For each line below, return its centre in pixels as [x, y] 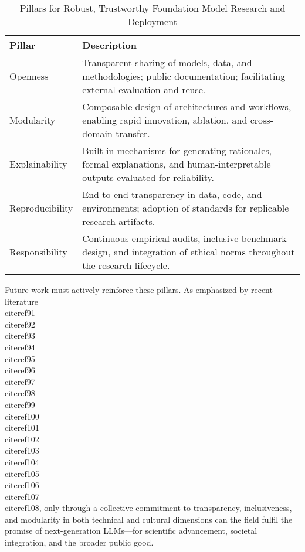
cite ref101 [22, 427]
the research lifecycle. [126, 265]
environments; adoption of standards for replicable [186, 208]
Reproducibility [41, 208]
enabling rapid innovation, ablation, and [165, 120]
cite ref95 [20, 358]
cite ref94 [20, 347]
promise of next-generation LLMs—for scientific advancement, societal [131, 531]
